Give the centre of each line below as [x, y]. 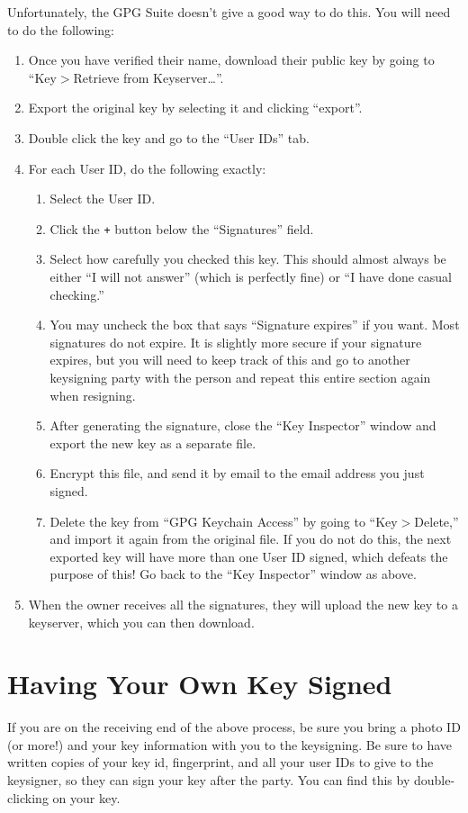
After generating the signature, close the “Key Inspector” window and [243, 425]
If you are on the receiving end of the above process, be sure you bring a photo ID [234, 727]
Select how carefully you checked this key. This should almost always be [248, 259]
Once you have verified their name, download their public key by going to [231, 60]
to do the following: [61, 29]
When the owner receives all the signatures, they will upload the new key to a [243, 604]
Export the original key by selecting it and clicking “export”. [195, 108]
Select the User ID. [103, 199]
